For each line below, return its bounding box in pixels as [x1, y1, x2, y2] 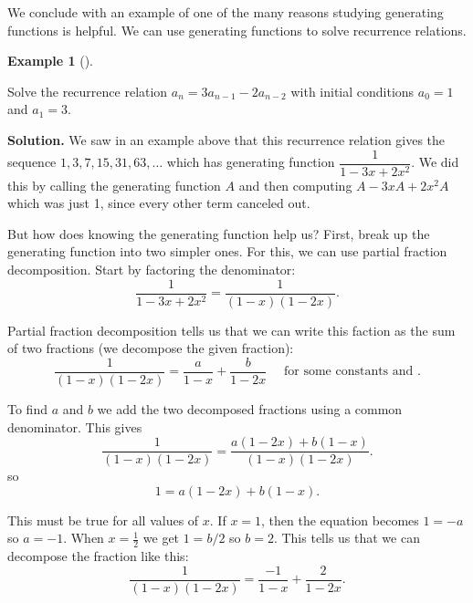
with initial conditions [290, 81, 415, 100]
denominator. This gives [7, 417, 142, 436]
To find [7, 399, 47, 418]
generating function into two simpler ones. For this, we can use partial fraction [7, 242, 447, 261]
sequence [7, 152, 57, 172]
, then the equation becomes [261, 510, 419, 529]
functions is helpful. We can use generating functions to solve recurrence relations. [7, 20, 467, 39]
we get [142, 528, 180, 547]
